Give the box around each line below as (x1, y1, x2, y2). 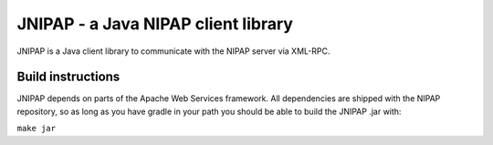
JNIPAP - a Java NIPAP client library (16, 14, 294, 34)
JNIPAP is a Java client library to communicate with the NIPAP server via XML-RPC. (16, 46, 330, 57)
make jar (16, 123, 57, 134)
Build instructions (16, 69, 121, 85)
